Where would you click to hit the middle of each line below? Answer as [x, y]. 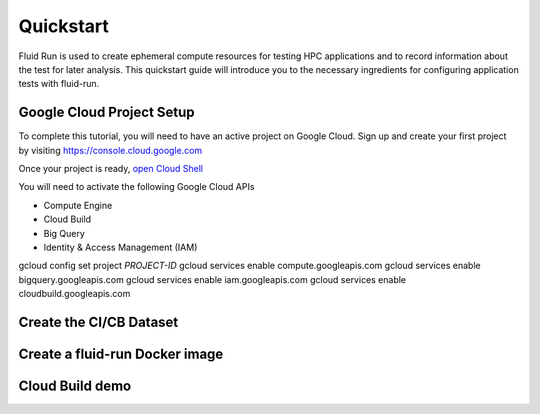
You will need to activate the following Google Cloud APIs [136, 187]
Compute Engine [78, 205]
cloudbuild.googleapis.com [74, 294]
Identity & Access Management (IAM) [120, 247]
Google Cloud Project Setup [106, 112]
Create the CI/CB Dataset [98, 321]
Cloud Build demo [75, 385]
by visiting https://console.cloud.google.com [110, 150]
